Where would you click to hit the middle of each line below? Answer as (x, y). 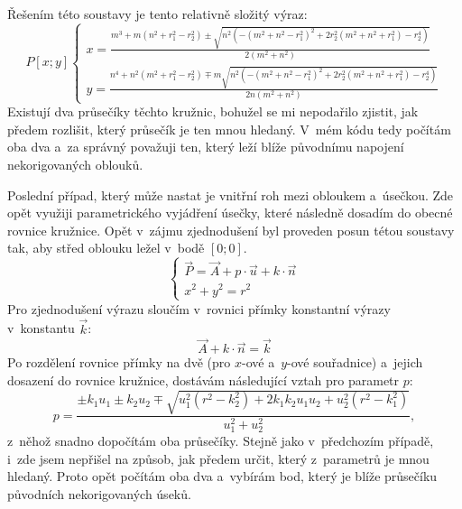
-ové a (259, 362)
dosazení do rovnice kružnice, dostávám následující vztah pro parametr (203, 380)
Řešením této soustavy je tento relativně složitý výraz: (157, 14)
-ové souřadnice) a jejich (355, 362)
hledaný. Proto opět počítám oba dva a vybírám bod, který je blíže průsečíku (222, 476)
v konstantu (41, 328)
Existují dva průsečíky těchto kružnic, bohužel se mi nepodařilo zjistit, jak (213, 111)
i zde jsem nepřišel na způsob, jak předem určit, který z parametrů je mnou (218, 458)
